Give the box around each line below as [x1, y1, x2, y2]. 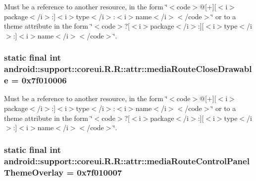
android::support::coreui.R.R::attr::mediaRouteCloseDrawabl [4, 63, 252, 75]
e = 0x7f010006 [4, 74, 67, 86]
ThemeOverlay [4, 166, 64, 178]
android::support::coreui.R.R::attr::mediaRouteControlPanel [4, 154, 250, 167]
